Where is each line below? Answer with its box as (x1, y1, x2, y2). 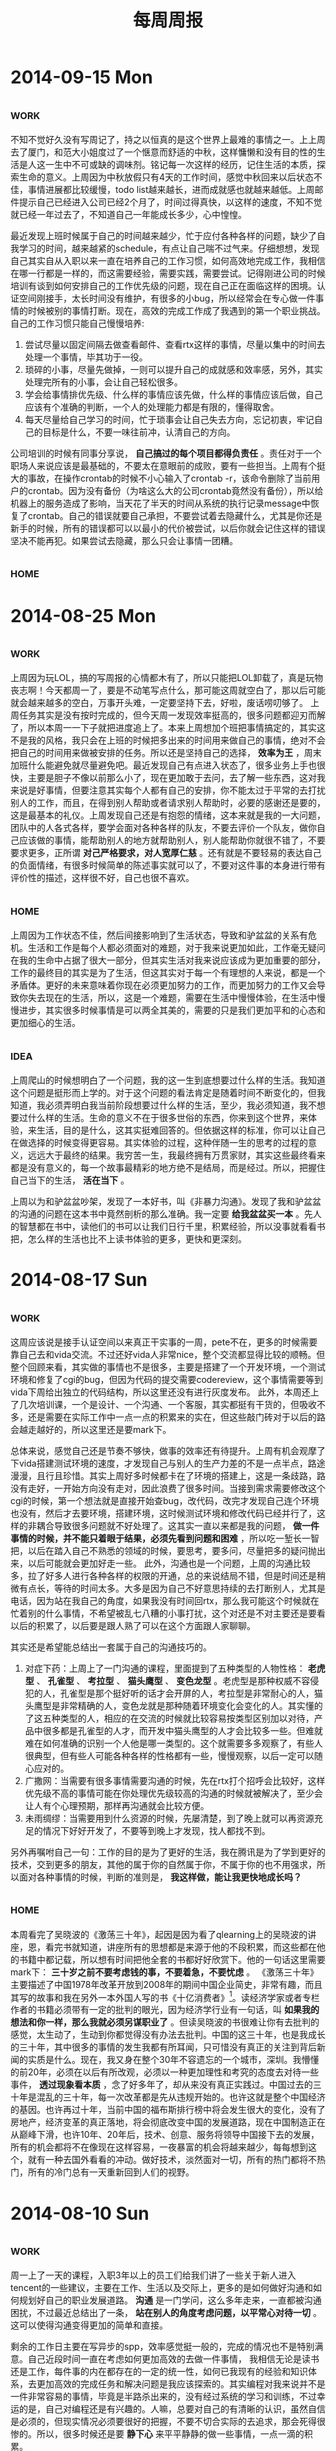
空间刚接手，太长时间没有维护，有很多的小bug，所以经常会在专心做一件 (18, 292, 316, 304)
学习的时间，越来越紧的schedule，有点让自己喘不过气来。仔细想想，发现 (18, 242, 320, 254)
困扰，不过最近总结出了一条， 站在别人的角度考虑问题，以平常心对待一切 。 (10, 2307, 322, 2319)
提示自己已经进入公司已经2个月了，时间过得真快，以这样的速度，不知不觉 (18, 196, 323, 208)
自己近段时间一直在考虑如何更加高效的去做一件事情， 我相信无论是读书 (27, 2353, 320, 2365)
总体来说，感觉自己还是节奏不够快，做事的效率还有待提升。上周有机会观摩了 (10, 1445, 326, 1457)
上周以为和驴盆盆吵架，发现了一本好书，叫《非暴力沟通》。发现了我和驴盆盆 (10, 1196, 322, 1208)
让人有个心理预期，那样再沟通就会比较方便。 (24, 1800, 210, 1812)
